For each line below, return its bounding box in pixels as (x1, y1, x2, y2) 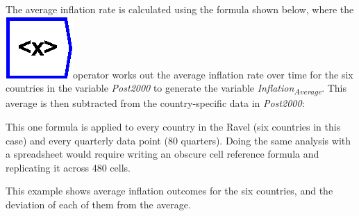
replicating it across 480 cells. (6, 160, 131, 174)
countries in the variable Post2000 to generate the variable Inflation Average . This (6, 81, 347, 97)
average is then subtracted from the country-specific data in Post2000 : (6, 96, 305, 110)
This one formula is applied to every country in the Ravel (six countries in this (6, 119, 341, 133)
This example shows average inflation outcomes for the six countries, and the (6, 183, 333, 198)
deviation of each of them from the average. (6, 197, 191, 211)
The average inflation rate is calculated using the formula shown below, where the (6, 2, 354, 16)
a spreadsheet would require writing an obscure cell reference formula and (6, 147, 319, 161)
